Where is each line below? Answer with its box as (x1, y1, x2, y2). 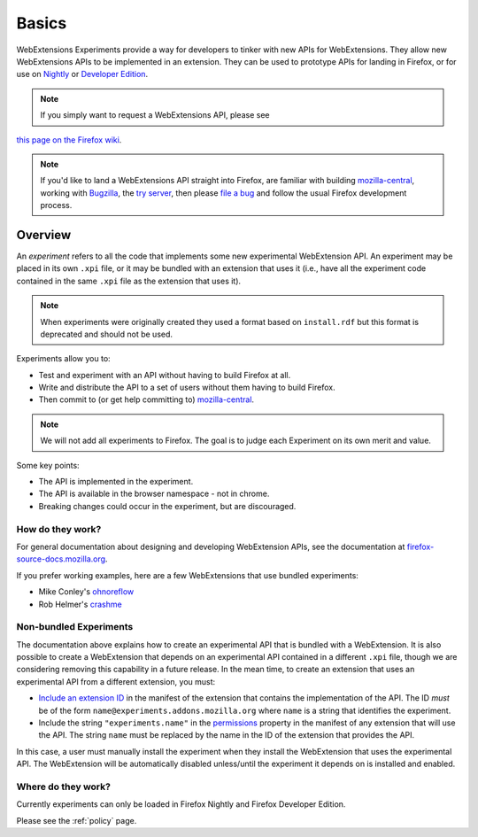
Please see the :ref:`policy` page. (16, 815, 137, 825)
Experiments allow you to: (16, 353, 111, 364)
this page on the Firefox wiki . (16, 134, 122, 145)
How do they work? (16, 523, 102, 535)
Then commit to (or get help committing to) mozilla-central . (38, 394, 255, 405)
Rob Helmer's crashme (38, 599, 123, 609)
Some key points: (16, 460, 80, 470)
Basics (16, 13, 67, 33)
